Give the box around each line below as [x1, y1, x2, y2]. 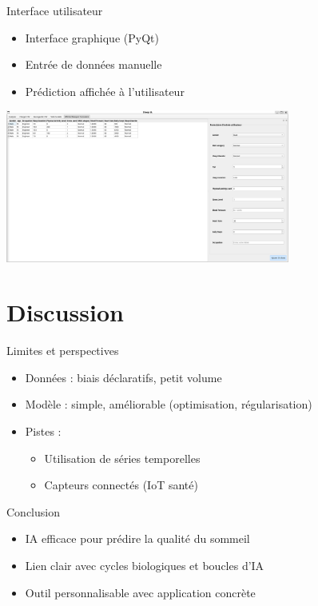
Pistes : [25, 423, 62, 440]
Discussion [6, 296, 124, 329]
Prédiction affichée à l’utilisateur [25, 82, 185, 99]
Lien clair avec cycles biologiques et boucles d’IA [25, 556, 264, 573]
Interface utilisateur [6, 2, 103, 18]
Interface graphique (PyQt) [25, 29, 159, 46]
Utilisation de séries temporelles [44, 449, 201, 466]
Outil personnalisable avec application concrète [25, 584, 256, 600]
